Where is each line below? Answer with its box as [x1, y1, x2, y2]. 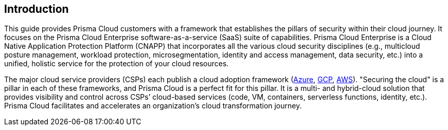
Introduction [4, 3, 69, 15]
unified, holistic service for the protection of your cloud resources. [4, 59, 229, 68]
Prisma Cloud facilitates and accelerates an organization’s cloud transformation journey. [4, 101, 302, 110]
